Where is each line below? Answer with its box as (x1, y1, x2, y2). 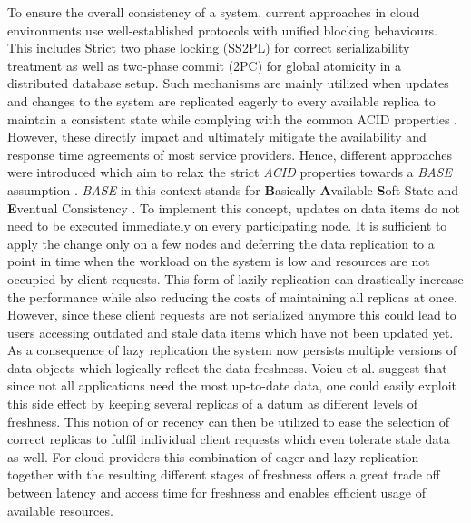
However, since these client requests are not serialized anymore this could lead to (7, 305, 456, 324)
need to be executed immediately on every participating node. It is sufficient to (7, 216, 447, 235)
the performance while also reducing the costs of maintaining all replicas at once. (7, 287, 457, 306)
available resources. (7, 500, 113, 519)
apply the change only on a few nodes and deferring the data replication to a (7, 233, 435, 252)
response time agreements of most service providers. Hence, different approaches (7, 144, 452, 163)
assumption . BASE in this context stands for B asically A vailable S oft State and (7, 180, 458, 199)
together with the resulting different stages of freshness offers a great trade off (7, 465, 440, 484)
